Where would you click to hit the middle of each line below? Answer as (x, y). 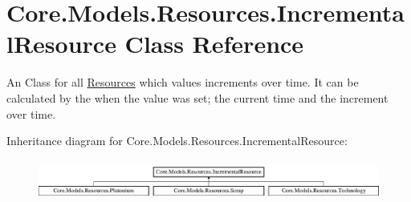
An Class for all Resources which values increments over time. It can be (183, 82)
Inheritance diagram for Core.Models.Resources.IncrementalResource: (177, 141)
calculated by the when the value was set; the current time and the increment (197, 97)
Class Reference (214, 44)
